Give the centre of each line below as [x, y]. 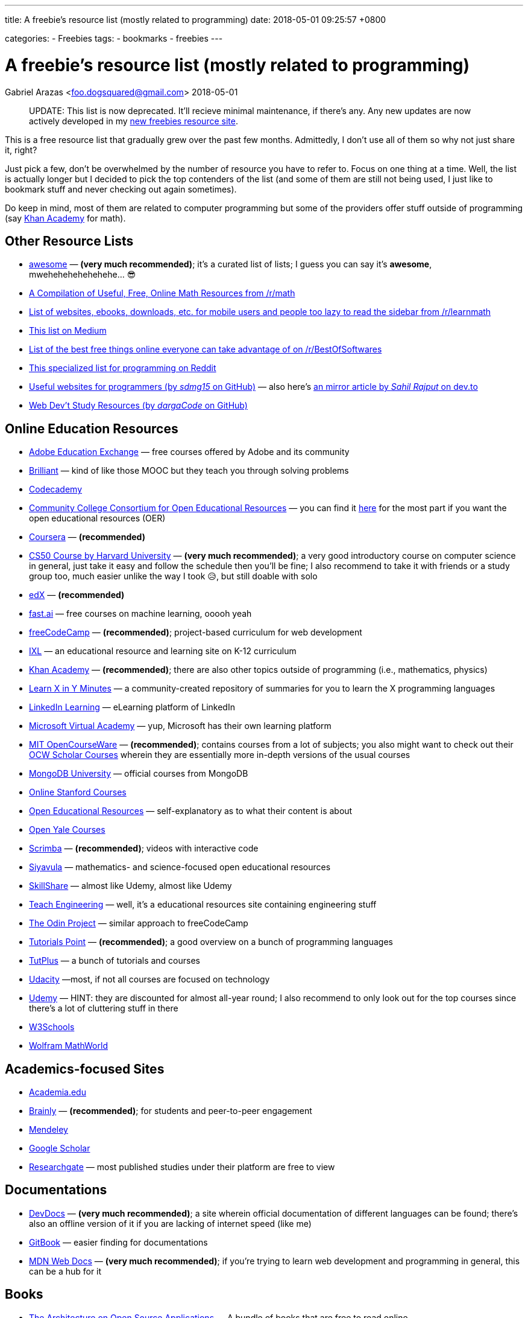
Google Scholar [60, 1148]
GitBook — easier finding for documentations [118, 1242]
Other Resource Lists [69, 241]
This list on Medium [68, 331]
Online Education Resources [92, 428]
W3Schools [52, 1027]
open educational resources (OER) [97, 518]
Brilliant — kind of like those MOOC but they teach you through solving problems [189, 471]
